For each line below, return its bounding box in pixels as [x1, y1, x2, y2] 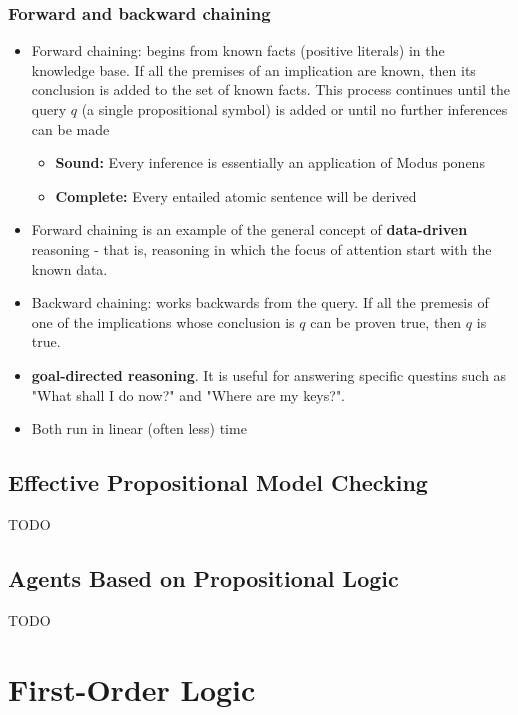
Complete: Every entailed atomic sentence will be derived [55, 185, 417, 206]
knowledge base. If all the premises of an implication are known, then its [31, 59, 476, 80]
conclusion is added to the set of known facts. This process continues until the [31, 79, 510, 100]
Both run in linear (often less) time [31, 418, 247, 439]
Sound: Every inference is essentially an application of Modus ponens [55, 152, 485, 173]
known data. [31, 258, 108, 279]
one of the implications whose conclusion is [31, 311, 295, 332]
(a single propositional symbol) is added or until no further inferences [81, 99, 508, 119]
